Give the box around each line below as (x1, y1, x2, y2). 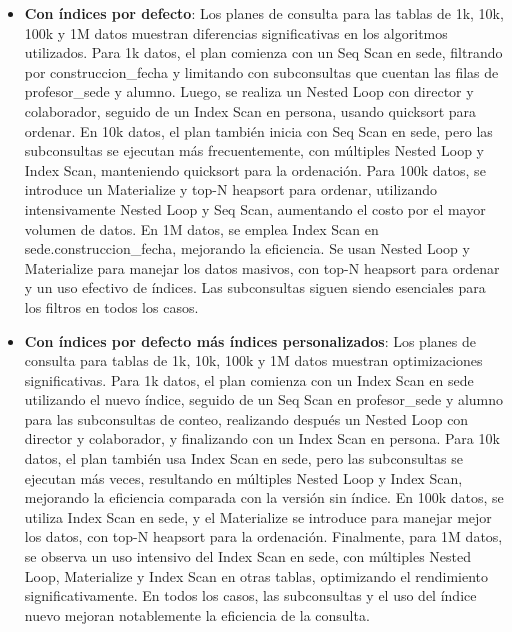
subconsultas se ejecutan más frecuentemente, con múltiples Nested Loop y (24, 140, 485, 161)
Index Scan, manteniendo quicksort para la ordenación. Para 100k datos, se (24, 159, 486, 180)
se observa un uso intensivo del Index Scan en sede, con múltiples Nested (24, 546, 471, 567)
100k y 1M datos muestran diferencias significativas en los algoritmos (24, 22, 448, 43)
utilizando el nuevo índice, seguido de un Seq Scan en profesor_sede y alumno (24, 389, 504, 410)
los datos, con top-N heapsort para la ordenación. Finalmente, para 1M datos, (24, 526, 503, 547)
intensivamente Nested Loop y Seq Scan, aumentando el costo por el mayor (24, 198, 486, 219)
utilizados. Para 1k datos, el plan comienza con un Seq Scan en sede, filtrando (24, 42, 503, 63)
